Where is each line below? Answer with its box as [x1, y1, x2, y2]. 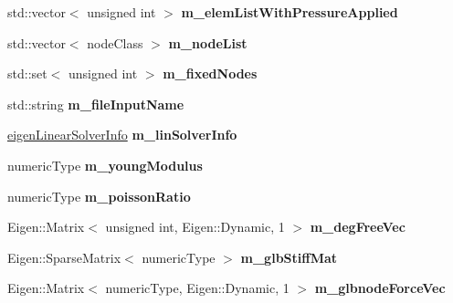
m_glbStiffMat [240, 247, 338, 266]
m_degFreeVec [310, 217, 406, 236]
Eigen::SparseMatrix [7, 247, 121, 266]
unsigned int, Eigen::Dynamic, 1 [105, 217, 285, 236]
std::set [7, 64, 47, 83]
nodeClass [87, 33, 143, 52]
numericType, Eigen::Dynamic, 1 [105, 278, 290, 298]
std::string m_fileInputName [7, 94, 184, 113]
